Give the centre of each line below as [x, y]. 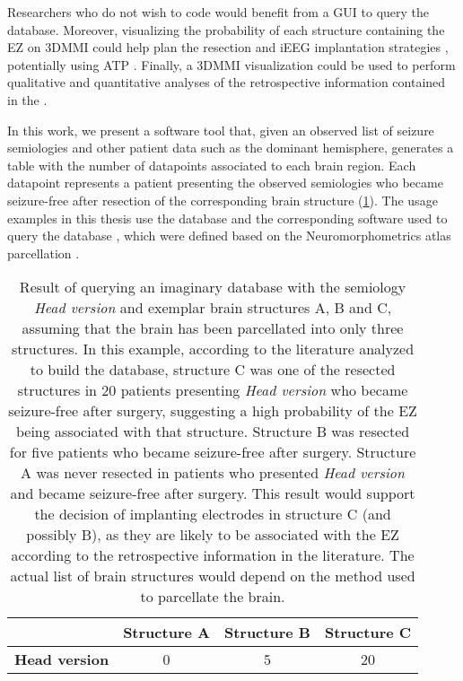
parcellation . [44, 253]
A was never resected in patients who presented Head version [213, 473]
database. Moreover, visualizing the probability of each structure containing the [226, 29]
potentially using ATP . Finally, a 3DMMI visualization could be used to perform [231, 64]
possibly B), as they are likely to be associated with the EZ [213, 535]
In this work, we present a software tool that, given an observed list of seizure [221, 130]
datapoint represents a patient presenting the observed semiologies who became [225, 183]
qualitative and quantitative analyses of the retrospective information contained [227, 82]
